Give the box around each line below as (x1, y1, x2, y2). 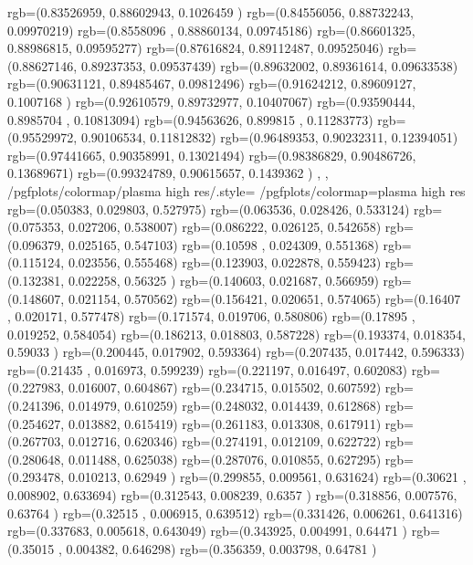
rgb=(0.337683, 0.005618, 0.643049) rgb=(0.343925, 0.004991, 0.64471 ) (7, 521, 408, 540)
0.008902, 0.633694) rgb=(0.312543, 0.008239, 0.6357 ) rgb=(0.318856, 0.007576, (7, 486, 457, 505)
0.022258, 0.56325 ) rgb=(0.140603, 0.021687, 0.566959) (68, 270, 379, 289)
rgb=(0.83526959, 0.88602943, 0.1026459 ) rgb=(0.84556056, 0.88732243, (7, 3, 415, 21)
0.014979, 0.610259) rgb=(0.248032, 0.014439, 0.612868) (68, 396, 382, 415)
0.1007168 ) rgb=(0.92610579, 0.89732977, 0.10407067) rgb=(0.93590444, (7, 91, 415, 110)
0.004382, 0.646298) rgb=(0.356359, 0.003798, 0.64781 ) (66, 539, 377, 558)
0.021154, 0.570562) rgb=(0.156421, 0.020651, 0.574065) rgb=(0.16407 (68, 288, 461, 308)
